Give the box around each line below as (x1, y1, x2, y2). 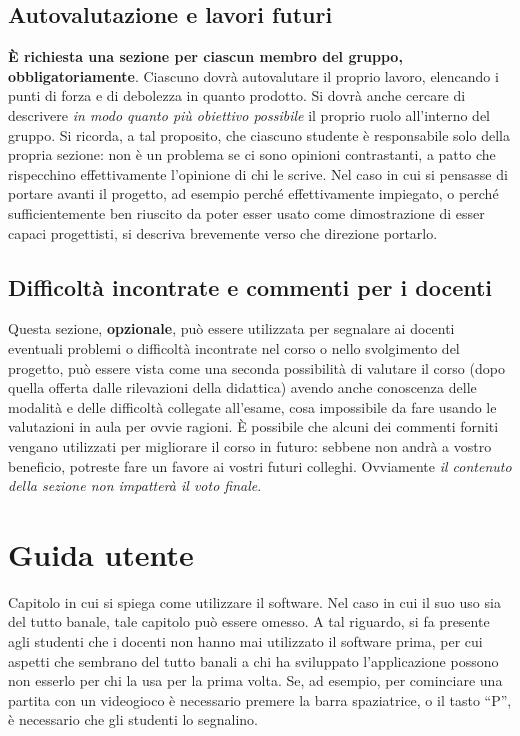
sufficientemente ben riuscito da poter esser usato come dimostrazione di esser (8, 202, 485, 223)
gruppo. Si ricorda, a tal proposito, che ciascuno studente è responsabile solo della (8, 124, 510, 145)
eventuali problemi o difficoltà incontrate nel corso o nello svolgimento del (8, 337, 460, 358)
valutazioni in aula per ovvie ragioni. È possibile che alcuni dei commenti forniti (8, 416, 499, 437)
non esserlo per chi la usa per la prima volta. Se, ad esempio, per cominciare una (8, 670, 503, 691)
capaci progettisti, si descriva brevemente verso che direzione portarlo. (8, 222, 438, 243)
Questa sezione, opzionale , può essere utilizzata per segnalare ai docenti (8, 318, 455, 339)
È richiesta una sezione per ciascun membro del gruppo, (8, 46, 403, 67)
